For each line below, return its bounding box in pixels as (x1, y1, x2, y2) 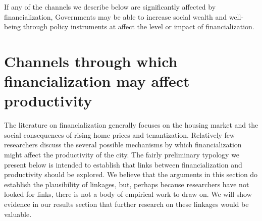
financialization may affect (4, 71, 190, 91)
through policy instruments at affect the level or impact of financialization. (23, 21, 254, 32)
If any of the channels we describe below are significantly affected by (4, 2, 216, 12)
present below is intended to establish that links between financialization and (4, 159, 242, 170)
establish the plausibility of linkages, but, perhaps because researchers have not (4, 179, 249, 189)
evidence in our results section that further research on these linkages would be (4, 199, 249, 209)
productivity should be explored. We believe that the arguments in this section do (4, 169, 258, 180)
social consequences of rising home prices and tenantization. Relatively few (4, 129, 235, 140)
